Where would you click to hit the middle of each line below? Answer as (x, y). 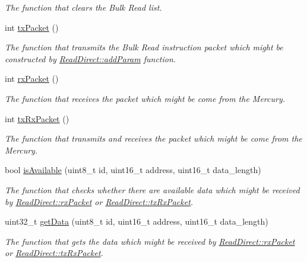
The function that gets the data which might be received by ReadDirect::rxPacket (150, 241)
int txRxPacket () (37, 118)
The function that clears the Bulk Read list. (83, 7)
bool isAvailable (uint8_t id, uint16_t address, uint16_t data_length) (133, 170)
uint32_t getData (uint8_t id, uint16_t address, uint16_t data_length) (137, 221)
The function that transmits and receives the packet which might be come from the (153, 138)
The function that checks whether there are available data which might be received (152, 189)
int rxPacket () (32, 79)
